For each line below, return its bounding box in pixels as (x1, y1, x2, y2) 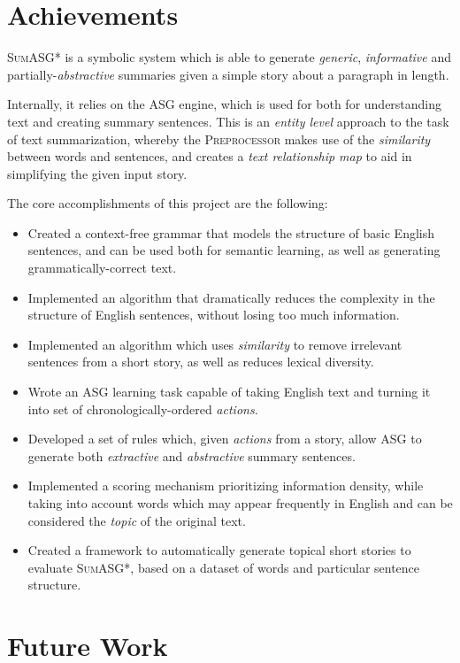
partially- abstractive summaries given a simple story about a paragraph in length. (7, 65, 449, 83)
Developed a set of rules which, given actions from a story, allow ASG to (27, 429, 422, 448)
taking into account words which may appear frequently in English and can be (27, 494, 453, 512)
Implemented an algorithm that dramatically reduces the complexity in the (27, 288, 435, 306)
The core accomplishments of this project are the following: (7, 194, 328, 212)
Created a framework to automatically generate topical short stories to (27, 541, 411, 559)
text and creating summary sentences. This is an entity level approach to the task (7, 112, 449, 130)
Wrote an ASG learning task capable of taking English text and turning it (27, 382, 431, 401)
